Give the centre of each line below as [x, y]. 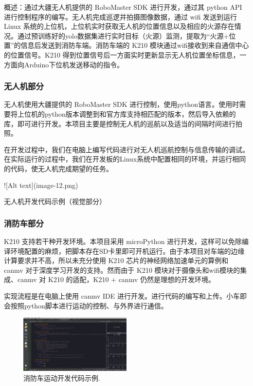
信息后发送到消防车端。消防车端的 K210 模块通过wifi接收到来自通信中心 [135, 45]
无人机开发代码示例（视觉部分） [55, 201]
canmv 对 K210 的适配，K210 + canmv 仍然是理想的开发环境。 [116, 279]
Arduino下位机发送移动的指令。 [74, 64]
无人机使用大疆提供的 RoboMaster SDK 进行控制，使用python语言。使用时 [122, 104]
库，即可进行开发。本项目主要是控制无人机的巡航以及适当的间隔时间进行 [120, 123]
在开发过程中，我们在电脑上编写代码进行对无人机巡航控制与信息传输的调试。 [126, 149]
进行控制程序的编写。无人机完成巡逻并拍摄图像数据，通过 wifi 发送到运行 [121, 16]
